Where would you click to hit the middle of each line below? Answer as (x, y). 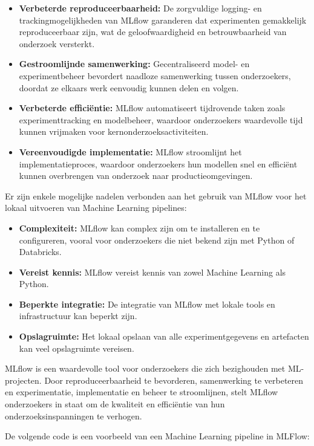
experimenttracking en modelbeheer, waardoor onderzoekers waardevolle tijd (161, 119)
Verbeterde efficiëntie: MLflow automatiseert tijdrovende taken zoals (152, 108)
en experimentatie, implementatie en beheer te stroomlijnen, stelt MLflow (142, 392)
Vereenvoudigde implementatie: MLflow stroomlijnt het (130, 151)
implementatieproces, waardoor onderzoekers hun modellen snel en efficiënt (158, 163)
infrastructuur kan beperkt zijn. (78, 316)
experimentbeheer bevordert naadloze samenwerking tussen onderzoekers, (155, 75)
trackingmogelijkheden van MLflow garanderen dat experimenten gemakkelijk (163, 20)
